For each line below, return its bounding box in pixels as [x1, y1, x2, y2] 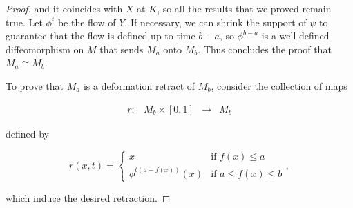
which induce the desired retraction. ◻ [6, 191, 171, 205]
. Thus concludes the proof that [198, 41, 332, 56]
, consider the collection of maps [211, 78, 347, 93]
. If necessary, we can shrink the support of [124, 15, 307, 29]
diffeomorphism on [6, 41, 84, 56]
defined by [6, 126, 50, 140]
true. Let [6, 15, 43, 29]
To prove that [6, 78, 64, 93]
